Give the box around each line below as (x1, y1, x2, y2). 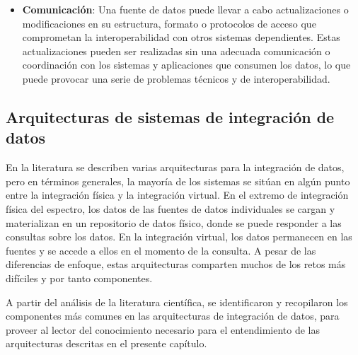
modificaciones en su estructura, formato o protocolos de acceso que (22, 16, 316, 30)
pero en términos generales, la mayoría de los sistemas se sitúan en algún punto (6, 173, 350, 188)
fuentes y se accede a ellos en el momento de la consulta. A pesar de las (6, 243, 316, 257)
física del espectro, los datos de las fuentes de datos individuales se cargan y (6, 201, 335, 216)
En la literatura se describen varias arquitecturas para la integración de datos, (6, 160, 345, 175)
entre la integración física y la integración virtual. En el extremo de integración (6, 187, 349, 202)
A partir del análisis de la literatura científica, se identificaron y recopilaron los (6, 294, 348, 309)
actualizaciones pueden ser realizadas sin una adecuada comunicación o (22, 43, 330, 58)
